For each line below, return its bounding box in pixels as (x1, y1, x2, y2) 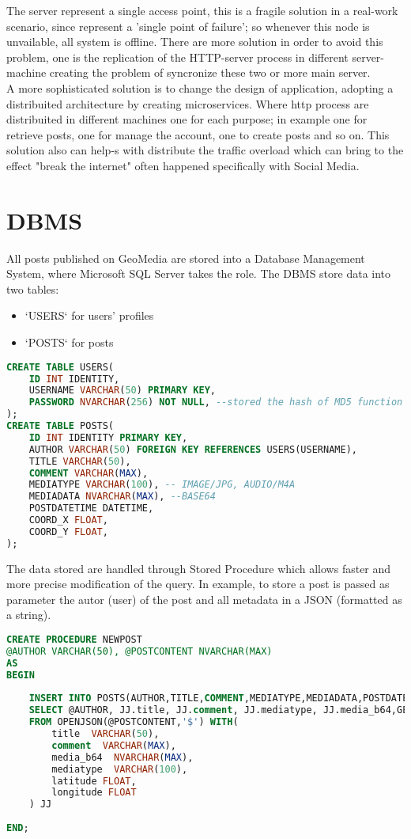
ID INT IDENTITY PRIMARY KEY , (28, 431, 188, 443)
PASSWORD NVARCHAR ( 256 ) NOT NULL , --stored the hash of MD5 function (28, 397, 403, 408)
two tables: (6, 280, 59, 297)
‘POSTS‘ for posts (25, 334, 114, 351)
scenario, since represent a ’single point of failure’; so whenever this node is (6, 17, 370, 34)
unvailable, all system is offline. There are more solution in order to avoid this (6, 33, 383, 50)
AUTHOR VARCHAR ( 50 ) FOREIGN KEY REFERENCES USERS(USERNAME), (28, 443, 357, 455)
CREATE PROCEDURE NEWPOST (6, 634, 142, 645)
